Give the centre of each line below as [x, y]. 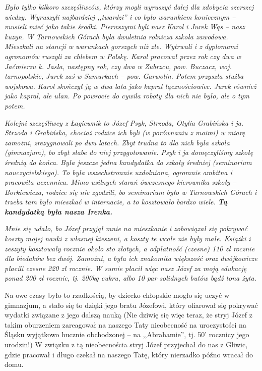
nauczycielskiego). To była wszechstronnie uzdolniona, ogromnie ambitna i [118, 172]
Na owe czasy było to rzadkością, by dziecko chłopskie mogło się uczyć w [117, 295]
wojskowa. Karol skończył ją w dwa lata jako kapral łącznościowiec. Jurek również [130, 86]
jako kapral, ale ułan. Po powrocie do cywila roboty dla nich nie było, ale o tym [127, 96]
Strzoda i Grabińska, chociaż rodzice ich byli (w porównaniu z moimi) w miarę [125, 132]
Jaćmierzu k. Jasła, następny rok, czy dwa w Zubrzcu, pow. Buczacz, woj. [118, 66]
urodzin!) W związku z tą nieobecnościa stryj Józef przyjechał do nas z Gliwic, [126, 344]
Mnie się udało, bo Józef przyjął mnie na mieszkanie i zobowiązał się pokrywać [126, 228]
